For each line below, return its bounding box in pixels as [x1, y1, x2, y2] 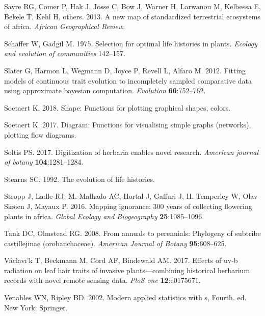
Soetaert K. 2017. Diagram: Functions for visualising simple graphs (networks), [4, 119, 251, 130]
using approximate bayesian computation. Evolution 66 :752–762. [4, 85, 206, 96]
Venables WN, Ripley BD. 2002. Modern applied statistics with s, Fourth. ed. [4, 292, 247, 303]
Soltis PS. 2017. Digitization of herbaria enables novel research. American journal [4, 146, 259, 157]
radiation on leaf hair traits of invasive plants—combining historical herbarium [4, 265, 250, 275]
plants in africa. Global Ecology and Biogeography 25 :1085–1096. [4, 210, 204, 221]
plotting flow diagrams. [4, 129, 76, 140]
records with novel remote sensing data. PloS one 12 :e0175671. [4, 275, 201, 285]
